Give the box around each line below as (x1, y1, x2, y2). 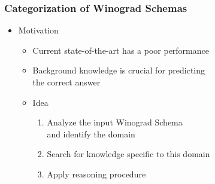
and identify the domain (47, 127, 135, 140)
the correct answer (32, 76, 101, 88)
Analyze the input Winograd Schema (47, 116, 183, 128)
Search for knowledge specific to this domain (47, 148, 210, 160)
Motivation (18, 24, 59, 36)
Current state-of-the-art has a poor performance (32, 44, 209, 56)
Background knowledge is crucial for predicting (32, 64, 205, 76)
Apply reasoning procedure (47, 167, 146, 180)
